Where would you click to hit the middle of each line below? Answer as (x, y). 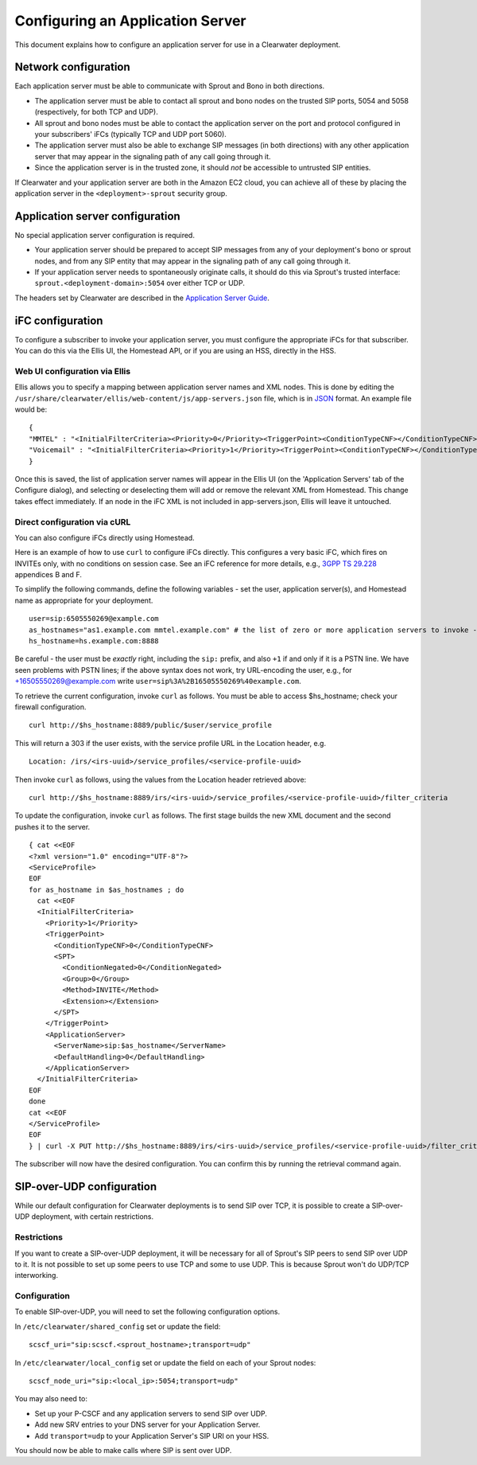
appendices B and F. (48, 575)
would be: (31, 409)
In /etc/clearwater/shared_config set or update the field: (118, 1326)
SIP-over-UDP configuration (86, 1186)
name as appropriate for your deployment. (84, 600)
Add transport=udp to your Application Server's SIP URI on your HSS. (152, 1436)
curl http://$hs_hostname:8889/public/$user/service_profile (150, 725)
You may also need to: (51, 1399)
